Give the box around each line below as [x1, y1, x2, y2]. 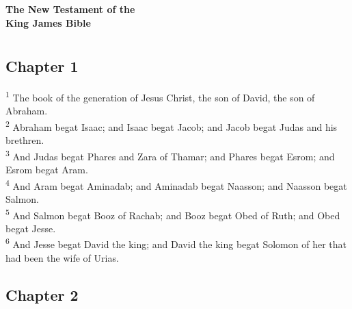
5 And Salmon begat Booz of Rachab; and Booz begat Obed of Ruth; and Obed [5, 206, 340, 222]
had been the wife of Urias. [5, 250, 119, 264]
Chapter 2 [5, 284, 79, 305]
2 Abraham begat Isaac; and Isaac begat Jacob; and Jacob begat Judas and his [5, 118, 338, 134]
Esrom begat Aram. [5, 162, 88, 177]
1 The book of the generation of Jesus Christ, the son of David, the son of [5, 88, 315, 104]
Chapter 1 [5, 55, 79, 77]
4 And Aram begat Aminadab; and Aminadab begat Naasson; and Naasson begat [5, 176, 347, 193]
